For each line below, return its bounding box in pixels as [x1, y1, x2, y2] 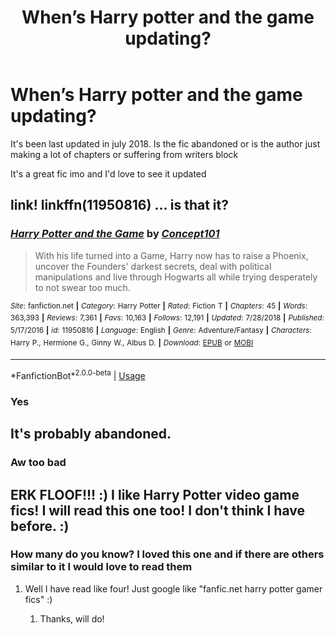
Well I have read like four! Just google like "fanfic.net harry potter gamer [24, 582, 323, 595]
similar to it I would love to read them [10, 560, 193, 574]
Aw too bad [10, 456, 67, 470]
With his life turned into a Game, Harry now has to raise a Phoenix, [34, 249, 309, 261]
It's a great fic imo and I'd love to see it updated [10, 167, 207, 180]
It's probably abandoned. [10, 426, 172, 443]
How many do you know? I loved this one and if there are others [10, 547, 325, 561]
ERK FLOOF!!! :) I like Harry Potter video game [10, 486, 300, 503]
